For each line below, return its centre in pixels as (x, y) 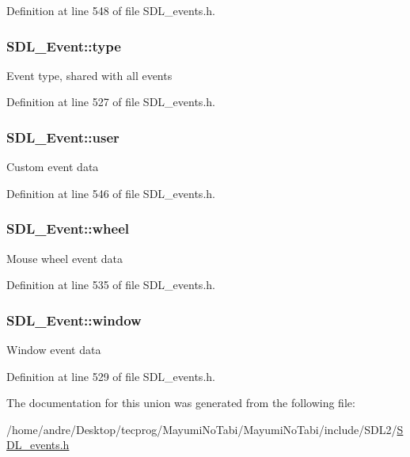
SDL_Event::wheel (68, 228)
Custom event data (53, 167)
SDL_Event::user (63, 137)
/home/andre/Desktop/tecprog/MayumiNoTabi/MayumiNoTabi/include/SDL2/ (202, 429)
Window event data (54, 350)
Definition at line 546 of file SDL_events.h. (111, 193)
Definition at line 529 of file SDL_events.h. (111, 376)
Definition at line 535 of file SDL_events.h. (111, 285)
